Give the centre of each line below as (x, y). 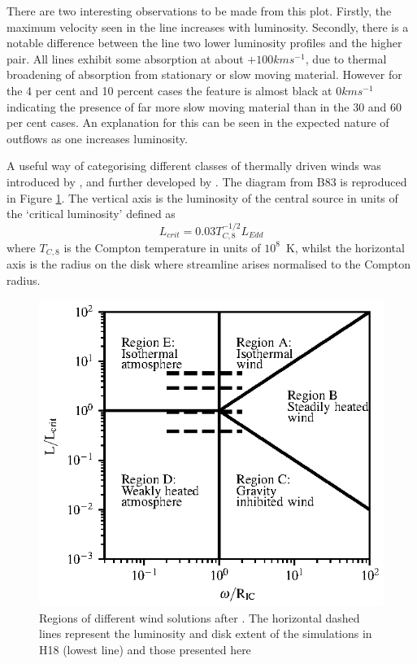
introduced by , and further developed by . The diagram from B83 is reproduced (207, 181)
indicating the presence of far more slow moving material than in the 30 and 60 (204, 106)
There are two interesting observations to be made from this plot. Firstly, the (199, 11)
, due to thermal (346, 58)
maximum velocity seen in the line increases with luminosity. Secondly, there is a (208, 26)
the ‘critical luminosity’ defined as (91, 214)
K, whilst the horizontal (345, 247)
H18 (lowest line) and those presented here (145, 650)
